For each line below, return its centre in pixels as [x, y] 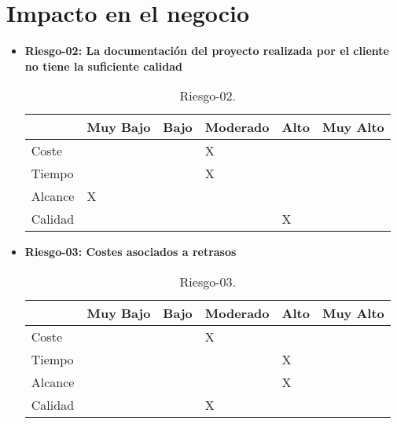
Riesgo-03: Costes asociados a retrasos [130, 252]
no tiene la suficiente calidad [103, 66]
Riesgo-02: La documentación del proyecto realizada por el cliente [207, 51]
